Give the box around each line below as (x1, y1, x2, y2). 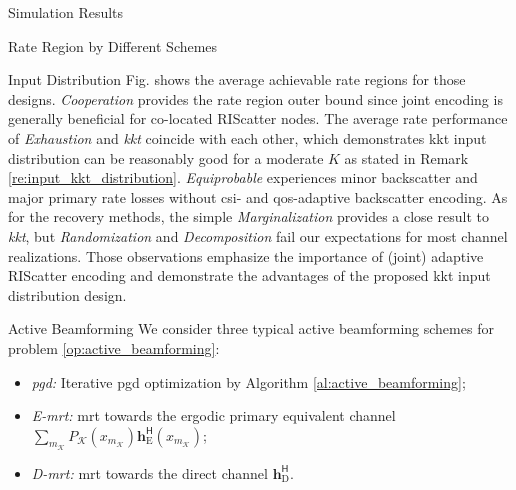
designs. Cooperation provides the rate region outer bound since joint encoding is (8, 88, 503, 109)
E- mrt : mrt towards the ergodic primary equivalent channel (31, 405, 396, 426)
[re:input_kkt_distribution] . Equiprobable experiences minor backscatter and (8, 167, 478, 188)
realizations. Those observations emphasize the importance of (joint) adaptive (8, 245, 484, 266)
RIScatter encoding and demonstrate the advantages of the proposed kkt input (8, 265, 491, 286)
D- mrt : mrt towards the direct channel (31, 462, 268, 483)
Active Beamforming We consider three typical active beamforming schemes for (8, 318, 494, 339)
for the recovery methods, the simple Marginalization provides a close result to (8, 206, 489, 227)
